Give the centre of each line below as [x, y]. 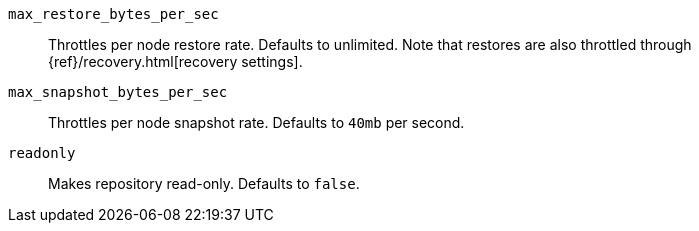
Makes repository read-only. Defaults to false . [204, 183]
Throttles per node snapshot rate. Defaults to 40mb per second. [256, 122]
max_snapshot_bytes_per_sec [118, 92]
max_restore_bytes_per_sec [113, 14]
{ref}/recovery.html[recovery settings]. [175, 61]
